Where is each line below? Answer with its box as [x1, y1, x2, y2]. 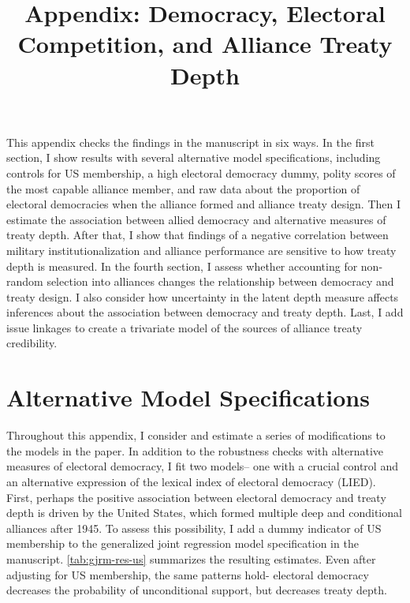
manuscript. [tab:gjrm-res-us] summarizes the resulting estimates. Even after [6, 550, 376, 567]
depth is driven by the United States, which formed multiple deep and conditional [6, 504, 402, 521]
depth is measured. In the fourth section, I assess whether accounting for [6, 257, 358, 274]
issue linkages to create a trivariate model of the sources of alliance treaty [6, 319, 363, 335]
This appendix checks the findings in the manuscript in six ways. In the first [6, 133, 375, 150]
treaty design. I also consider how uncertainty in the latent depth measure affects [6, 288, 399, 305]
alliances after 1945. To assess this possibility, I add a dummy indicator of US [6, 519, 382, 536]
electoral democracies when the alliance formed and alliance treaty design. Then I [6, 196, 401, 212]
